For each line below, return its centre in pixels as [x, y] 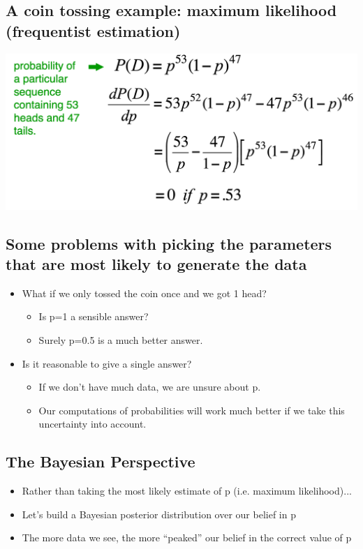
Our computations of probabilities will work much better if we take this [192, 410]
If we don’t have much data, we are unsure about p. [150, 387]
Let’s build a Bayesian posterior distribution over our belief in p [159, 514]
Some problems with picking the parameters [169, 243]
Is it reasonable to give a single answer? [107, 363]
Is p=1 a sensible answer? [94, 316]
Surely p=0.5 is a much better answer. [121, 339]
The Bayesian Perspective [101, 461]
